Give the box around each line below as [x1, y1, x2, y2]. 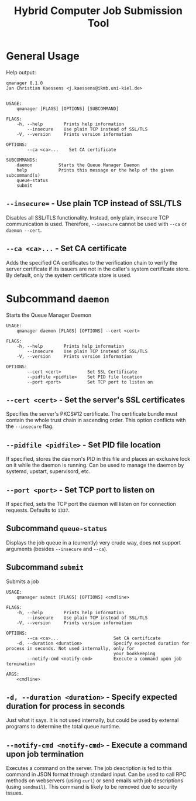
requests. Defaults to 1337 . [6, 506, 70, 514]
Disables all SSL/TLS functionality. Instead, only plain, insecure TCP [6, 214, 170, 221]
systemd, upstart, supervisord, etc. [6, 468, 91, 475]
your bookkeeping [113, 651, 156, 656]
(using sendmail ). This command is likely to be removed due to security [6, 783, 177, 790]
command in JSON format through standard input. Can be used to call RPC [6, 771, 187, 778]
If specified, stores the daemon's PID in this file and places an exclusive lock [6, 456, 191, 463]
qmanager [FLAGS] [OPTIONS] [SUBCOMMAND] [16, 105, 119, 112]
